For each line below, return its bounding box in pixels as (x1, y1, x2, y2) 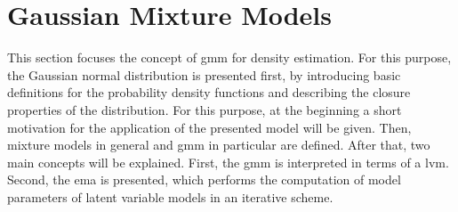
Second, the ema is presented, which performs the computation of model (7, 170, 401, 189)
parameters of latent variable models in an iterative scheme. (7, 187, 333, 206)
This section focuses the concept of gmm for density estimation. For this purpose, (7, 48, 452, 67)
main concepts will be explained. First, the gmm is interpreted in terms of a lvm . (7, 152, 449, 171)
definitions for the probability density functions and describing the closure (7, 83, 411, 102)
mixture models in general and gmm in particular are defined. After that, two (7, 135, 430, 154)
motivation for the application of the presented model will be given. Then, (7, 118, 412, 136)
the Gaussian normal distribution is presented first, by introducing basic (7, 65, 401, 84)
